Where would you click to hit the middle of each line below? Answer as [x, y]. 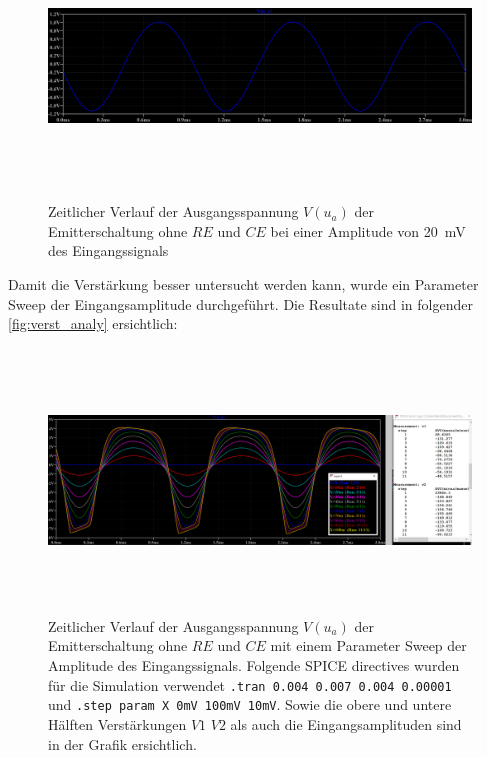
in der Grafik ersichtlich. [122, 743]
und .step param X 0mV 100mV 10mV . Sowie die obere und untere [250, 704]
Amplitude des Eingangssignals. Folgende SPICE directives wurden [254, 665]
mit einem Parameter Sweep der [368, 645]
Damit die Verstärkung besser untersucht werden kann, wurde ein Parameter [243, 283]
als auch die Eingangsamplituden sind [346, 723]
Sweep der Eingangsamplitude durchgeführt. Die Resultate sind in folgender [240, 303]
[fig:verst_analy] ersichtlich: [93, 323]
